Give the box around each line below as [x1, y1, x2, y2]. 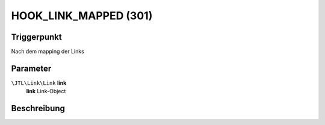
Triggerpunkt [11, 32, 63, 42]
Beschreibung [11, 103, 66, 114]
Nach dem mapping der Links [11, 48, 84, 55]
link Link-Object [26, 88, 66, 95]
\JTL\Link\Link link [11, 79, 67, 87]
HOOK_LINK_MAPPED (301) [11, 9, 153, 22]
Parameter [11, 63, 52, 73]
